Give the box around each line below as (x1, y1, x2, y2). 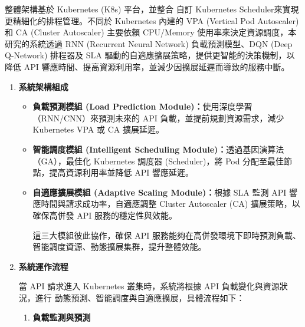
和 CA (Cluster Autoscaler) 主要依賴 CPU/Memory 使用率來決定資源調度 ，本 (5, 26, 297, 38)
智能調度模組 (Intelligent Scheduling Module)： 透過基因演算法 (32, 143, 284, 155)
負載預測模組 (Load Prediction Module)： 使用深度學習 (32, 100, 252, 113)
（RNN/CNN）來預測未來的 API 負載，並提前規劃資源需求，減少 (32, 111, 284, 124)
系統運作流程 (18, 260, 68, 272)
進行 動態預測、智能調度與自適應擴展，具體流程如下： (35, 291, 245, 303)
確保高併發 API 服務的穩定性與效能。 (32, 209, 178, 221)
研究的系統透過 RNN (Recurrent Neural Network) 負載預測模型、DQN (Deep (5, 37, 293, 49)
